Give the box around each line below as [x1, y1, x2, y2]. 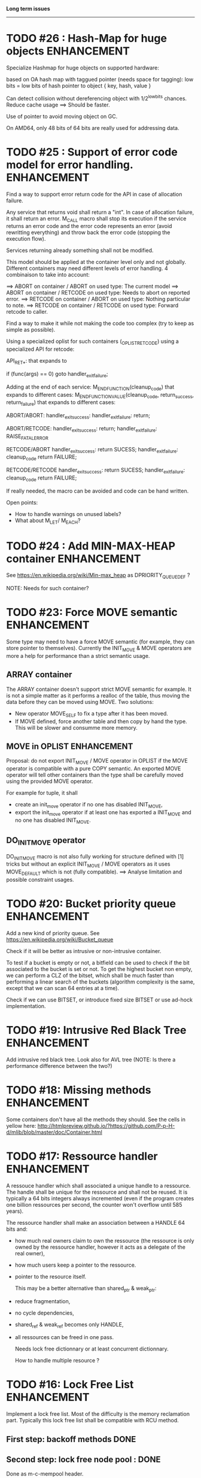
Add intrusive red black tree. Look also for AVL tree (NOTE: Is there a [6, 1056, 176, 1063]
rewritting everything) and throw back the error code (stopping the [6, 229, 170, 236]
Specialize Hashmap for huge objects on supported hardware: [6, 64, 160, 71]
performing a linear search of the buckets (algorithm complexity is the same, [6, 978, 195, 985]
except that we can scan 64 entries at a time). [6, 984, 120, 991]
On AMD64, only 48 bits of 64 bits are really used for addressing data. [6, 124, 179, 131]
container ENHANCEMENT [6, 552, 141, 565]
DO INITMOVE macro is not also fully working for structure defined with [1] [6, 852, 184, 861]
